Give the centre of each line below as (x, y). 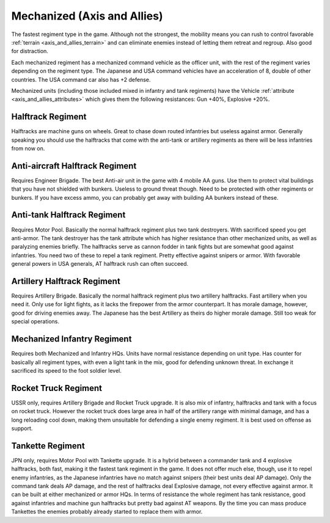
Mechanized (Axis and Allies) (87, 16)
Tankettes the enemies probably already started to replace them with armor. (107, 512)
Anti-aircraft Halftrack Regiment (74, 166)
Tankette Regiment (48, 446)
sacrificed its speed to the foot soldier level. (67, 370)
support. (22, 428)
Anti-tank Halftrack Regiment (68, 215)
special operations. (35, 321)
